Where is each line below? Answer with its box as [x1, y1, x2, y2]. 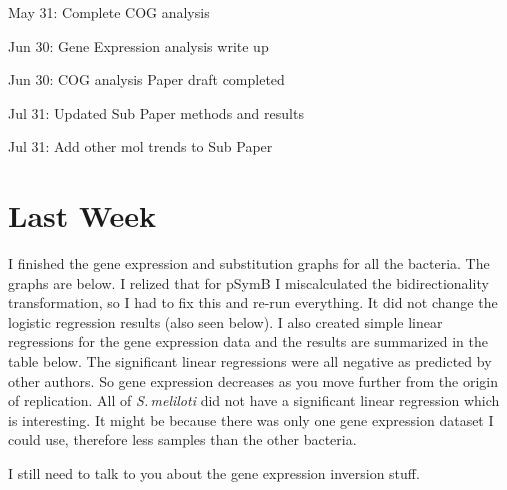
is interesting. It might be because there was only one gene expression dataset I [8, 409, 494, 430]
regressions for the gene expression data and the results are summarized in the [8, 331, 488, 352]
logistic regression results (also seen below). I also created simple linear [8, 311, 443, 332]
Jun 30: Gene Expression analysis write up [8, 35, 269, 56]
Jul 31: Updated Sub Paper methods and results [8, 102, 304, 123]
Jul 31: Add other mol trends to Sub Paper [8, 136, 273, 157]
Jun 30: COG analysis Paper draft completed [8, 69, 285, 90]
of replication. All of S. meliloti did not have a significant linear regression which [8, 390, 500, 411]
